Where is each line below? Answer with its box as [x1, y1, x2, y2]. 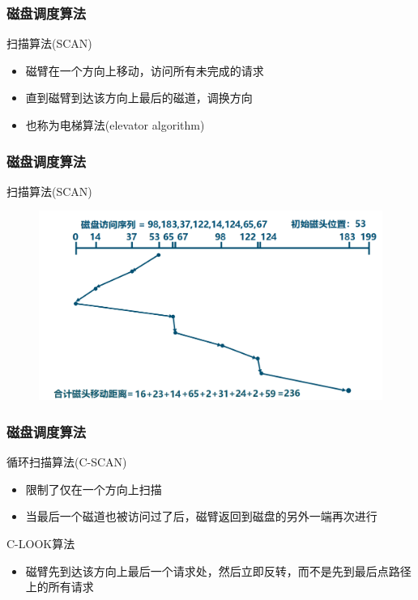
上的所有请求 [25, 578, 94, 595]
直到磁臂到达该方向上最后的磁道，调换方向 [25, 89, 253, 106]
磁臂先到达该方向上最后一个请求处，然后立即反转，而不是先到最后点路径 [25, 562, 412, 579]
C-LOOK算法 [6, 534, 75, 551]
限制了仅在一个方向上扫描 [25, 480, 162, 497]
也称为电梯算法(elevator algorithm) [25, 117, 205, 133]
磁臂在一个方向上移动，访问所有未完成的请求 [25, 62, 264, 79]
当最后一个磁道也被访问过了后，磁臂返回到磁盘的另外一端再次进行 [25, 508, 377, 525]
